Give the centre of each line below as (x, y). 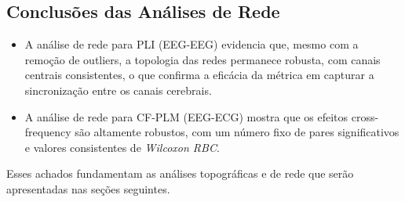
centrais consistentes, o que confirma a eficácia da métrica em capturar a (199, 75)
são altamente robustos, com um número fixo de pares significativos (237, 132)
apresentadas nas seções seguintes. (88, 188)
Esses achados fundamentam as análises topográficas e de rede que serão (180, 173)
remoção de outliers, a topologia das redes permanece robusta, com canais (202, 59)
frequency (48, 132)
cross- (365, 116)
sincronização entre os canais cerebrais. (118, 90)
